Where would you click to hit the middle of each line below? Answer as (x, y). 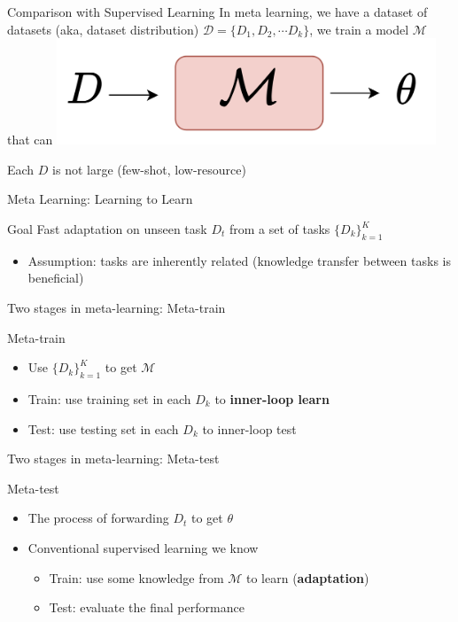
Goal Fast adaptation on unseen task (107, 229)
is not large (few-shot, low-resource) (149, 169)
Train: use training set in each (109, 399)
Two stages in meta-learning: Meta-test (113, 459)
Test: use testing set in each (103, 428)
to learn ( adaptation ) (308, 577)
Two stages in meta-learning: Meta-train (116, 308)
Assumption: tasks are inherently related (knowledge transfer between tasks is (239, 260)
